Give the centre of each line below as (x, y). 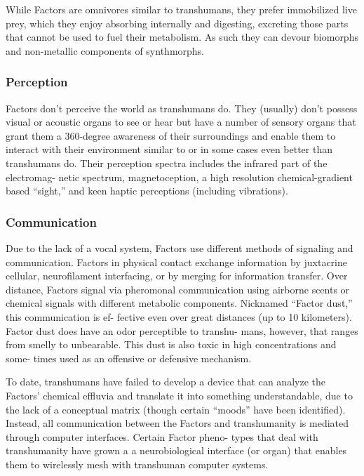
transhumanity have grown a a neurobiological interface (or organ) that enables (176, 450)
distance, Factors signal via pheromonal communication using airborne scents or (178, 289)
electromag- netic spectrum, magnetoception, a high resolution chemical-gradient (179, 177)
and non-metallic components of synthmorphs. (105, 50)
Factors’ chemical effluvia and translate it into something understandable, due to (179, 395)
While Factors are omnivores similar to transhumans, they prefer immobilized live (181, 9)
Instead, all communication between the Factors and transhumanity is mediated (177, 423)
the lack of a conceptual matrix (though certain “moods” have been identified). (176, 409)
